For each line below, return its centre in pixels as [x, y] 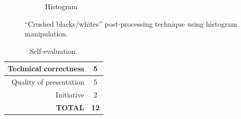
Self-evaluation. [54, 51]
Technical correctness [46, 68]
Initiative [70, 95]
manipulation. [46, 34]
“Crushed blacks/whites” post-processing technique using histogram [131, 23]
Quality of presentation [48, 82]
